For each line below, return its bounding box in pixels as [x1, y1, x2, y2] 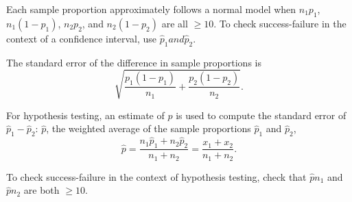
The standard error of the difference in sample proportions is [6, 55, 261, 69]
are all [161, 16, 188, 30]
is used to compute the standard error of [176, 108, 347, 122]
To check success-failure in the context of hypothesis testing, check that [6, 169, 307, 184]
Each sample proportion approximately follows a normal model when [6, 2, 296, 16]
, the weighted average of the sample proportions [46, 121, 251, 136]
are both [23, 183, 60, 197]
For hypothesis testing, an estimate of [6, 108, 165, 122]
